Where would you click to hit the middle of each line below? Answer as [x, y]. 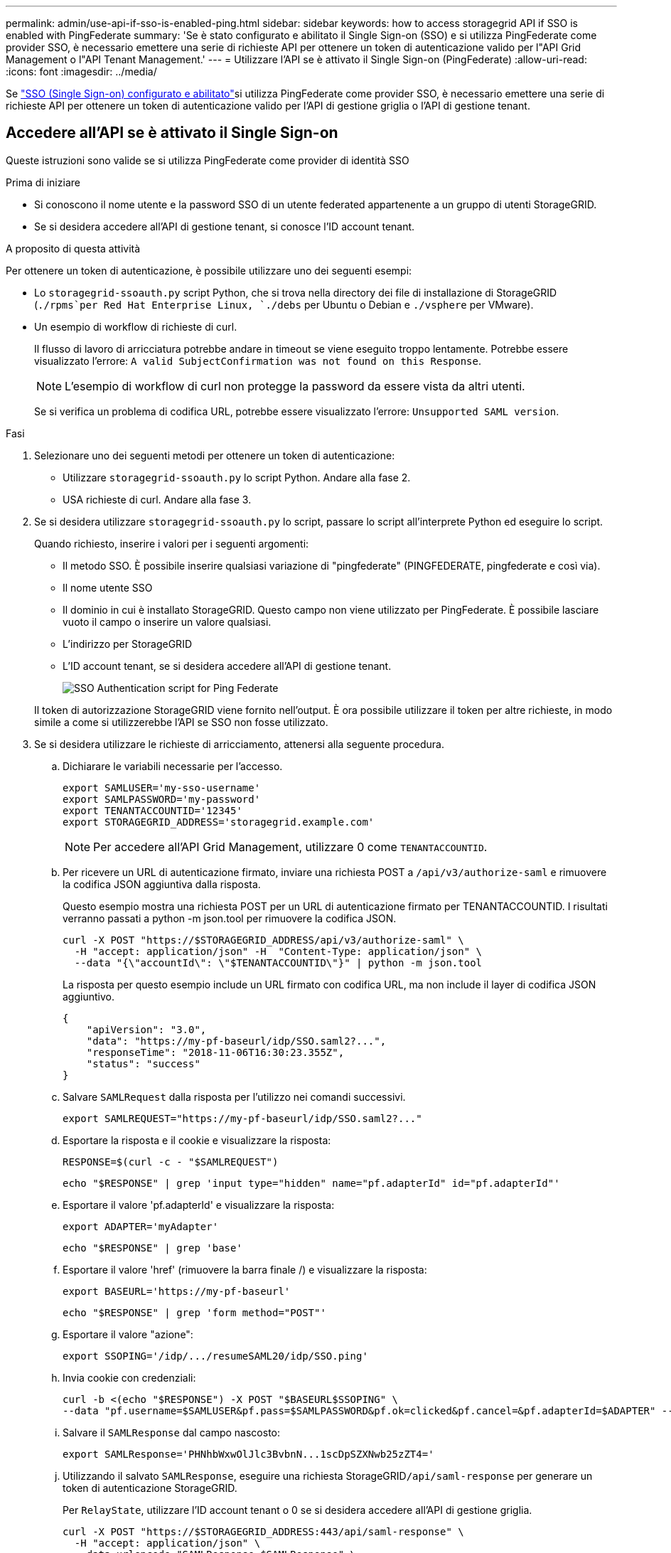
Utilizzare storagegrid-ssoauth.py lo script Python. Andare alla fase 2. [237, 477]
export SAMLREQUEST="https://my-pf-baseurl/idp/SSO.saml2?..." [242, 1118]
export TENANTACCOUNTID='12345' [152, 810]
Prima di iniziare [43, 182]
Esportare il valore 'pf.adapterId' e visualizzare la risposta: [199, 1205]
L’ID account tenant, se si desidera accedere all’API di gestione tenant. [227, 666]
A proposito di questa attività [73, 248]
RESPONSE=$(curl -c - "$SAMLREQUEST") [171, 1162]
